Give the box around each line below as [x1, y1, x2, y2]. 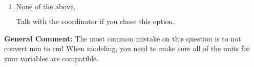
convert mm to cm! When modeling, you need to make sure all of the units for [4, 43, 250, 54]
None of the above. [16, 4, 76, 11]
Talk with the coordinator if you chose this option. [16, 16, 175, 26]
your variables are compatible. [4, 53, 99, 63]
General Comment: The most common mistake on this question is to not [4, 33, 241, 43]
